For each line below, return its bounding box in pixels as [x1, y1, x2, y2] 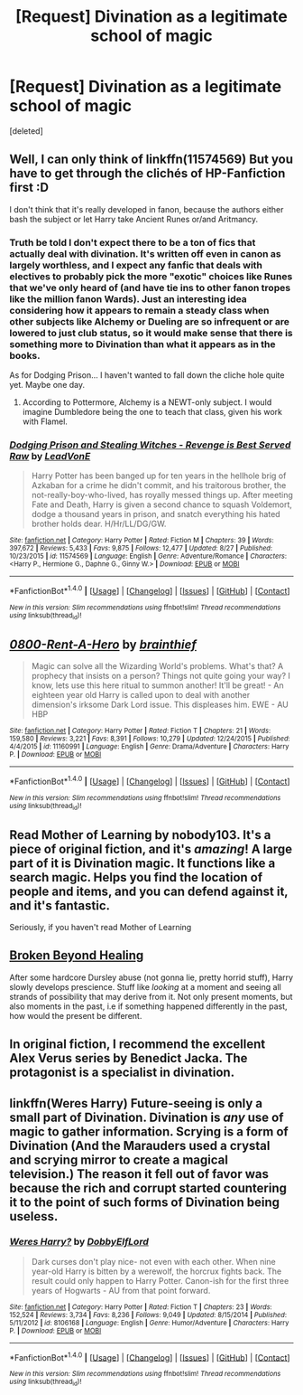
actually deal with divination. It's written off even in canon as [9, 247, 281, 259]
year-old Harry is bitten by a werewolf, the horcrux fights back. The [31, 1266, 282, 1277]
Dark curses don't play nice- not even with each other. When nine [31, 1256, 277, 1267]
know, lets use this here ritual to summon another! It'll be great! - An [31, 680, 284, 691]
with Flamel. [22, 416, 68, 427]
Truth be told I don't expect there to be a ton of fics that [9, 236, 256, 249]
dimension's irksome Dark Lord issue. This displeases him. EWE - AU [31, 699, 289, 711]
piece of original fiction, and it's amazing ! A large [9, 841, 293, 856]
